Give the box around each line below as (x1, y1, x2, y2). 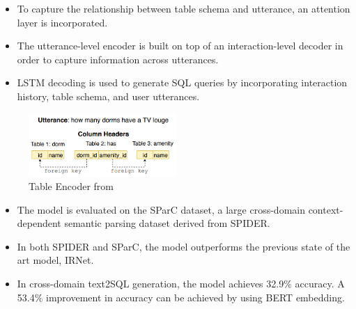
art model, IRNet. (17, 253, 94, 267)
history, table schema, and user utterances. (17, 88, 200, 103)
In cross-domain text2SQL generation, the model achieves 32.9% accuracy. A (17, 276, 345, 291)
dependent (17, 216, 61, 230)
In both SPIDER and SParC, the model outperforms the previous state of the (17, 239, 350, 253)
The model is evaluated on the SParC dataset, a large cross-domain (17, 202, 305, 216)
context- (308, 202, 343, 216)
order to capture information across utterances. (17, 51, 219, 66)
